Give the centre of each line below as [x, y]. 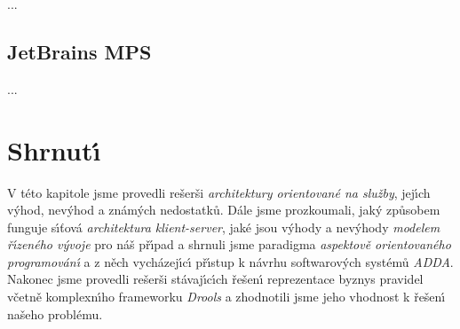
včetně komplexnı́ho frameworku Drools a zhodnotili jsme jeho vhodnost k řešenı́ [226, 297]
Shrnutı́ [54, 149]
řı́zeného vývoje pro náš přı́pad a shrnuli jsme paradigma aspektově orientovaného [229, 244]
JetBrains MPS [79, 51]
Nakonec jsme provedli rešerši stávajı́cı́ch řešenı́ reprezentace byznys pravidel [215, 279]
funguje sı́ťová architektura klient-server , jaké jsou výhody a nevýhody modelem [224, 227]
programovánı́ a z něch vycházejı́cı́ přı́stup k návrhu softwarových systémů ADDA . [230, 261]
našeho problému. [55, 313]
